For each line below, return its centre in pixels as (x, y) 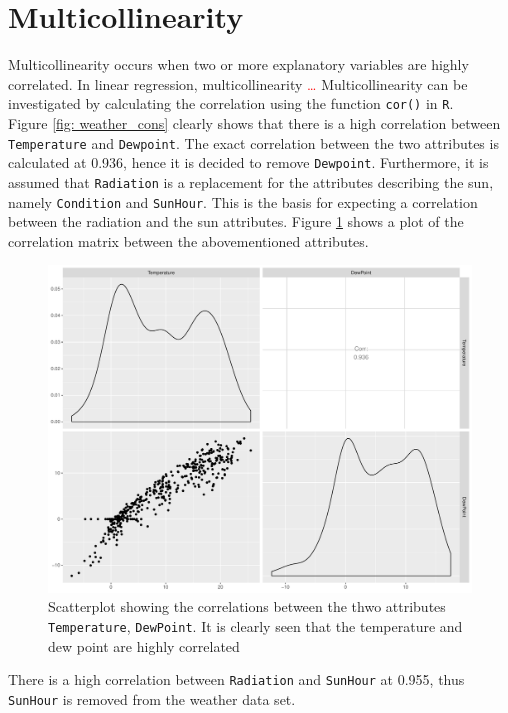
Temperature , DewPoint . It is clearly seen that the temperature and (255, 626)
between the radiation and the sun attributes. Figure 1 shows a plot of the (236, 221)
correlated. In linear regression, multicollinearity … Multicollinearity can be (238, 83)
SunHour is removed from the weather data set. (152, 698)
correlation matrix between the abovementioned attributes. (188, 240)
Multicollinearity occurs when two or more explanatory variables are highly (238, 64)
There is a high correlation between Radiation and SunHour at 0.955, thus (236, 679)
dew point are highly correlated (144, 645)
